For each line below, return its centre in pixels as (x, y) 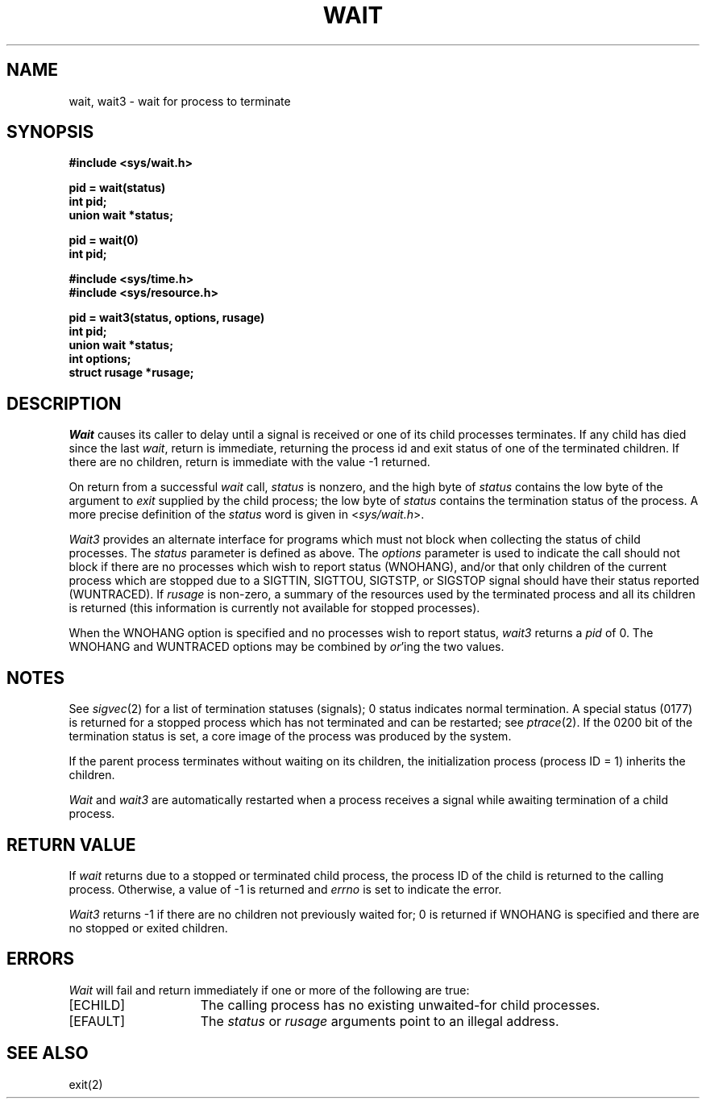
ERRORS (41, 959)
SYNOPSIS (50, 132)
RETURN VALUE (71, 844)
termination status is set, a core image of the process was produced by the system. (290, 736)
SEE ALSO (48, 1053)
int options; (100, 359)
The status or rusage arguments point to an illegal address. (380, 1021)
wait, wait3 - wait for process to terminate (180, 101)
